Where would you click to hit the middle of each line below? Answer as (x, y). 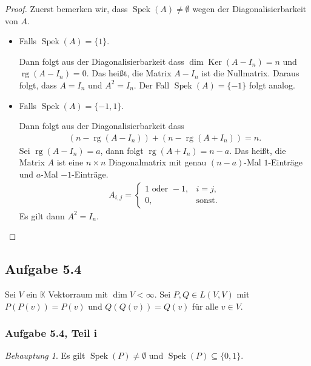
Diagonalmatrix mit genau (158, 162)
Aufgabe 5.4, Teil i (51, 333)
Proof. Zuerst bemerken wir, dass (66, 8)
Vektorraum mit (78, 294)
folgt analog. (272, 85)
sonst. (207, 201)
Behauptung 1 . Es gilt (45, 355)
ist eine (70, 162)
